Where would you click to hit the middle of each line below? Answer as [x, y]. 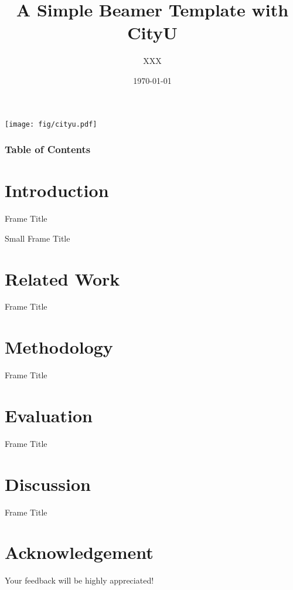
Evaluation [49, 415]
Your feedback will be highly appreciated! [79, 580]
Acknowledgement [79, 552]
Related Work [62, 278]
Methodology [59, 347]
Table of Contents [48, 149]
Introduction [57, 190]
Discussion [48, 484]
